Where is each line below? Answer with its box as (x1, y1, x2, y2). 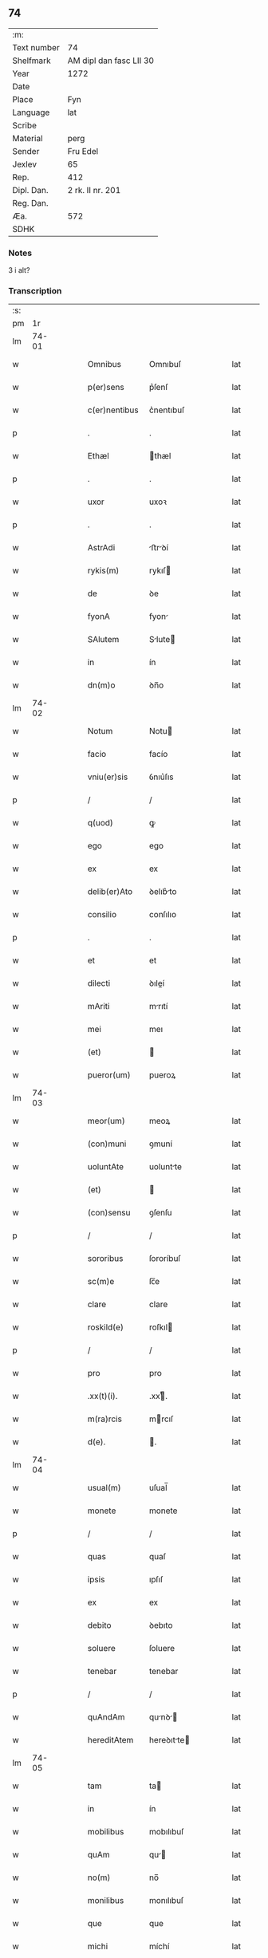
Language (12, 107, 50, 118)
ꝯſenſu (148, 1207, 173, 1219)
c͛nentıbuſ (148, 404, 185, 416)
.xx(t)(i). (87, 1391, 118, 1402)
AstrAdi (87, 542, 116, 554)
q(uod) (87, 817, 114, 829)
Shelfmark (12, 55, 51, 66)
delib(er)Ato (87, 886, 133, 897)
